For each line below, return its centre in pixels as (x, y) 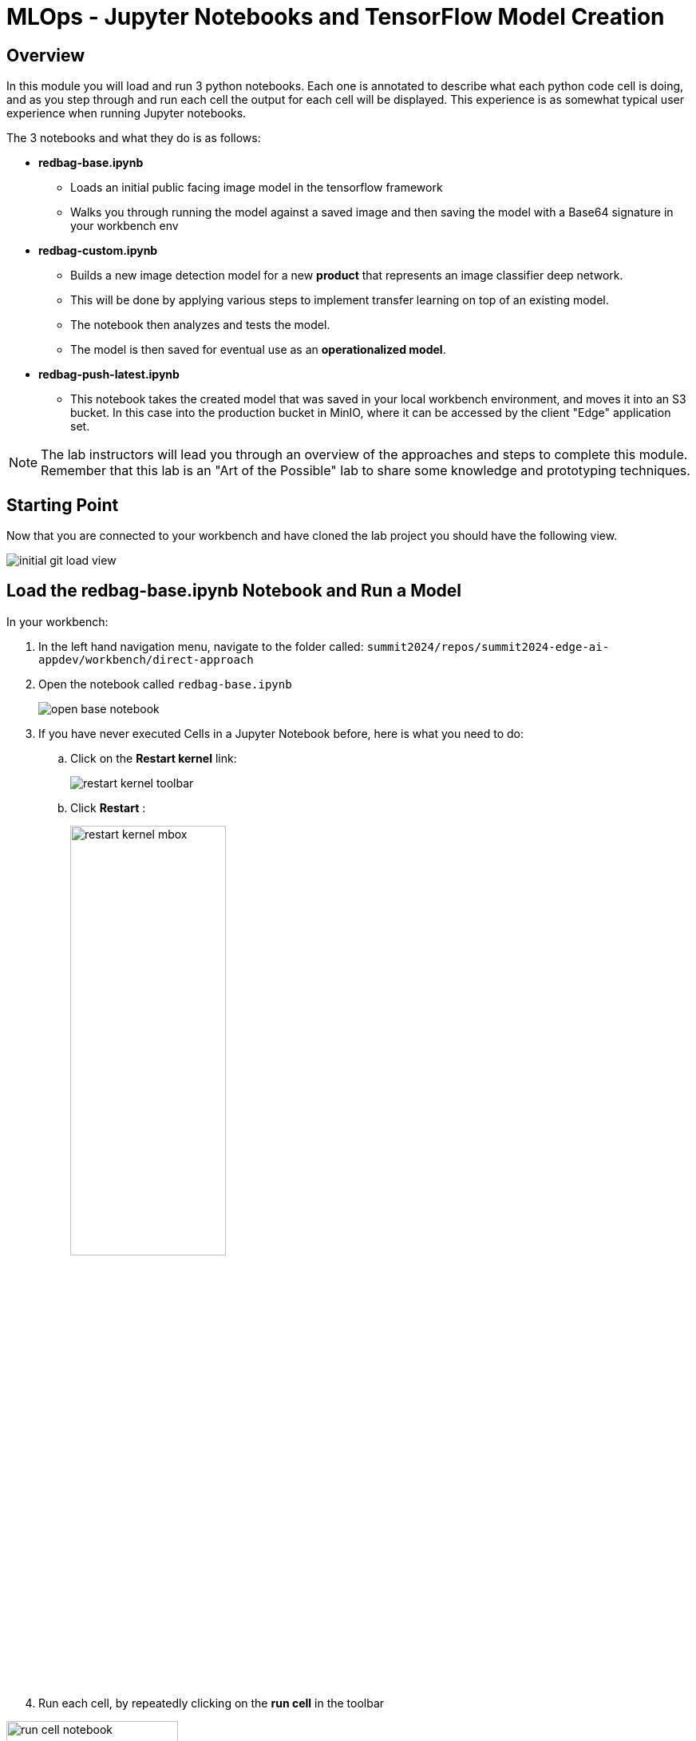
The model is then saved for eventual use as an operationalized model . (258, 350)
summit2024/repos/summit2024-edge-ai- (488, 646)
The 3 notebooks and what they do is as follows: (134, 138)
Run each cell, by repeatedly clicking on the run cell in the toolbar (212, 1703)
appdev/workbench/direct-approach (146, 659)
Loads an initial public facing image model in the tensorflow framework (257, 188)
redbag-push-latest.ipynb (109, 375)
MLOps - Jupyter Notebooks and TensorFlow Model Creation (336, 17)
